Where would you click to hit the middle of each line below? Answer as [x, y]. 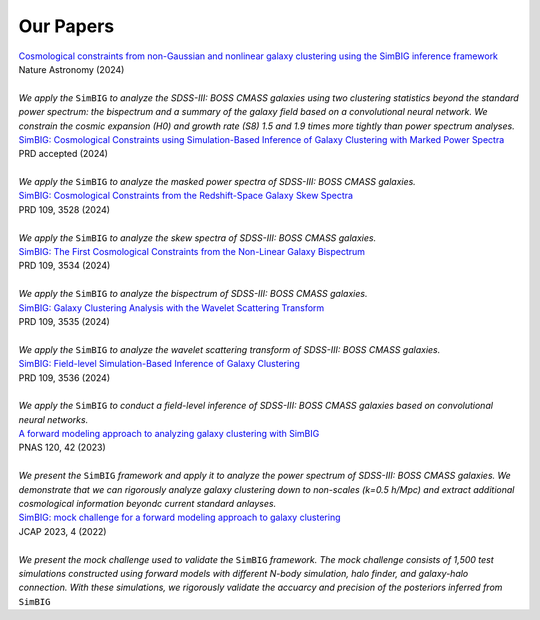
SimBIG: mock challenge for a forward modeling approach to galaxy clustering [179, 517]
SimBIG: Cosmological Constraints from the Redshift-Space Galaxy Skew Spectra [186, 196]
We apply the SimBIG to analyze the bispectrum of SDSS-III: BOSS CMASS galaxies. [193, 294]
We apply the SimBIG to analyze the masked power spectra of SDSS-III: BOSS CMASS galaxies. [217, 182]
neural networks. [53, 419]
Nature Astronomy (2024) [71, 69]
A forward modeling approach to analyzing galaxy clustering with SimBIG [169, 434]
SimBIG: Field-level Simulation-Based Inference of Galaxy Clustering [159, 364]
